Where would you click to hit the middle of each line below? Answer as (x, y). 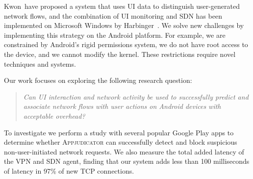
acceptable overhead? (54, 115)
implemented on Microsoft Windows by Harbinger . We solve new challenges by (124, 25)
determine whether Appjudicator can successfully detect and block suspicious (121, 142)
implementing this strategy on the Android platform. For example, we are (115, 35)
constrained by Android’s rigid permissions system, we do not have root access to (126, 44)
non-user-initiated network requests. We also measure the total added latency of (124, 151)
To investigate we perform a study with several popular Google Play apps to (119, 132)
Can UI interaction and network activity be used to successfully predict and (136, 96)
